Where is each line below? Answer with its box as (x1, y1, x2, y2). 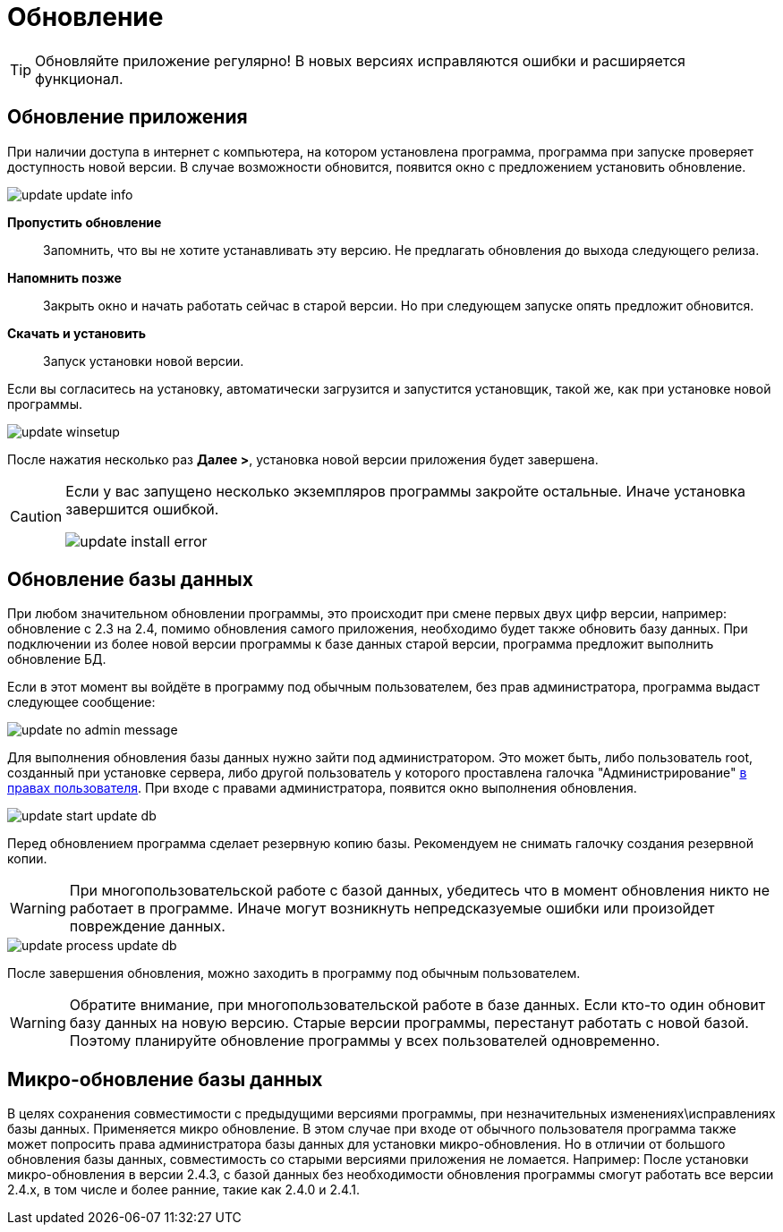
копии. (7, 851, 47, 867)
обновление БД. (7, 651, 106, 667)
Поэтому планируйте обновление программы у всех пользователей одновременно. (69, 1032, 660, 1050)
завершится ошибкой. (65, 499, 219, 518)
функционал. (35, 69, 123, 88)
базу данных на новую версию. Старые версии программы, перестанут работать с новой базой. (69, 1014, 749, 1032)
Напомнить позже (7, 269, 122, 285)
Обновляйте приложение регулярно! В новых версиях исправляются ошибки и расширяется (35, 51, 685, 70)
